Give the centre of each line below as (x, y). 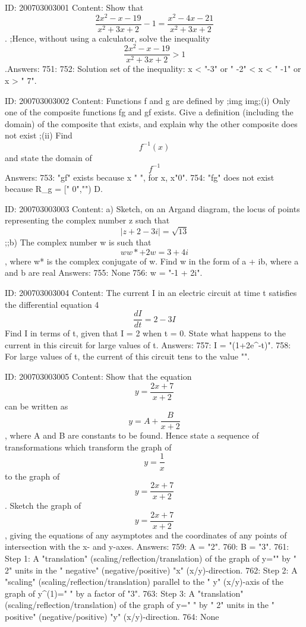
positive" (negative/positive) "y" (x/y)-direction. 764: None (112, 616)
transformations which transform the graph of (88, 447)
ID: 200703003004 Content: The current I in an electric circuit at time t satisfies (151, 292)
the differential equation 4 (52, 304)
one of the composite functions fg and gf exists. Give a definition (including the (149, 112)
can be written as (37, 406)
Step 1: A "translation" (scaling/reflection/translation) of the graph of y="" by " (151, 558)
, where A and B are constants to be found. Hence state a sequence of (132, 435)
